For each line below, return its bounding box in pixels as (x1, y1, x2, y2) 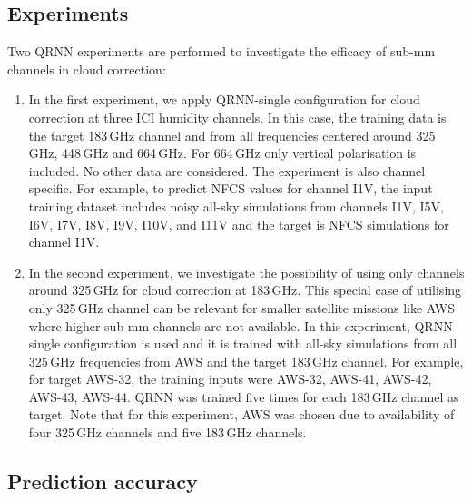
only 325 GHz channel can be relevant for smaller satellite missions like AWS (28, 298, 455, 317)
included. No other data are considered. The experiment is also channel (28, 161, 426, 180)
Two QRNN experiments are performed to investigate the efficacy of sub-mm (7, 42, 436, 61)
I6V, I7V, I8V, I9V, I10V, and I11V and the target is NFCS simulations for (28, 214, 449, 233)
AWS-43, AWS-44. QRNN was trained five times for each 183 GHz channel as (28, 387, 459, 406)
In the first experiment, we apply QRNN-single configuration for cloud (28, 90, 420, 109)
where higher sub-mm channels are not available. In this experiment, (28, 316, 410, 335)
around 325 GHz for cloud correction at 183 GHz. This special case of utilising (28, 280, 462, 299)
